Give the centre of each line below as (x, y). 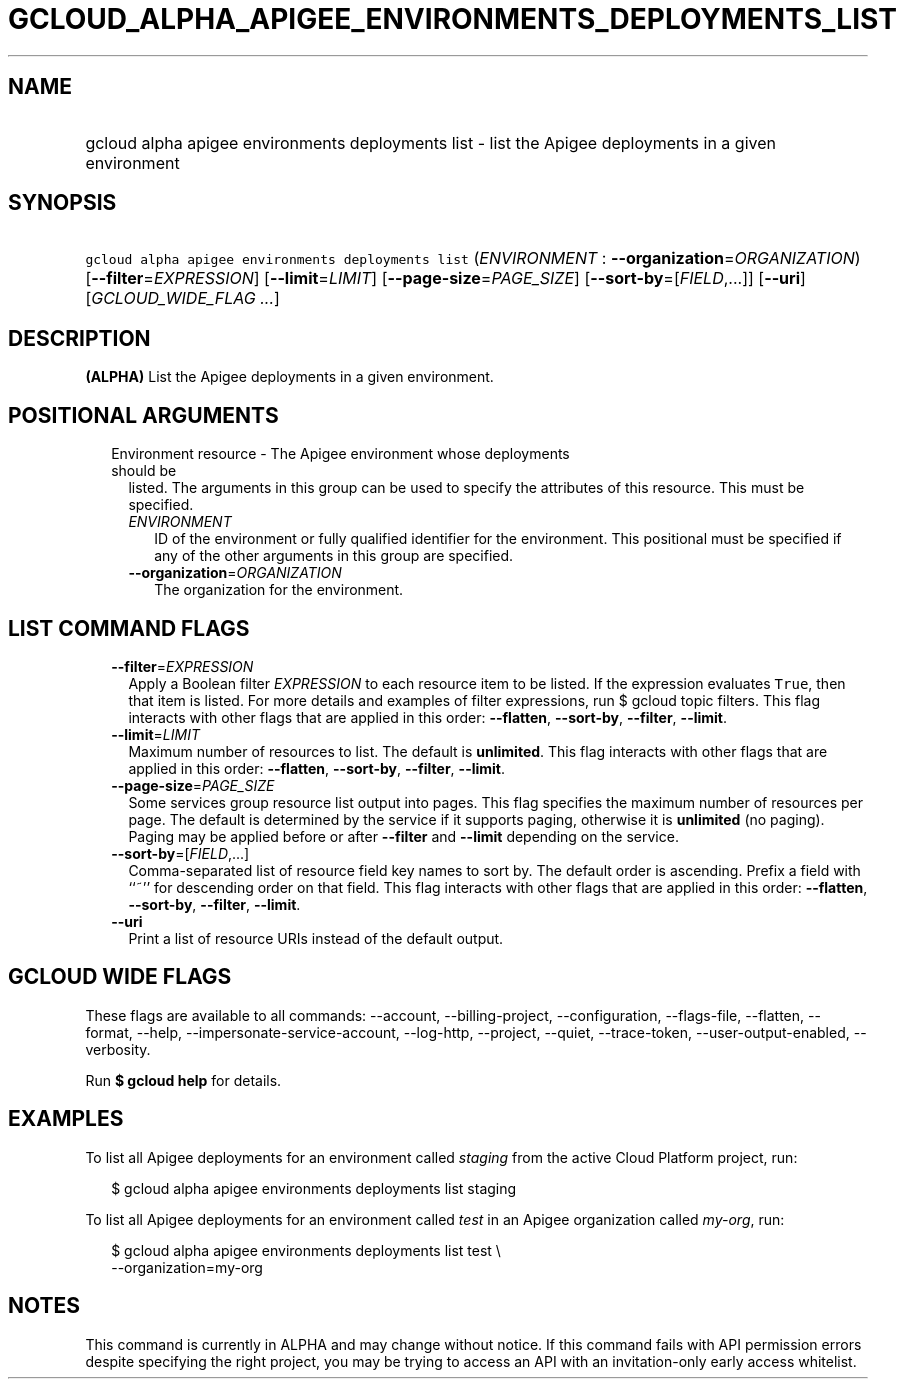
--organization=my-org (187, 1267)
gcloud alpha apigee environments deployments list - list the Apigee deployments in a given (430, 142)
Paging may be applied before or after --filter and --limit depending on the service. (403, 836)
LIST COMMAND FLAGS (129, 628)
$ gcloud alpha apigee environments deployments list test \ (306, 1250)
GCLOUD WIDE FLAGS (120, 977)
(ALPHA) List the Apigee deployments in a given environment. (289, 377)
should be (144, 471)
